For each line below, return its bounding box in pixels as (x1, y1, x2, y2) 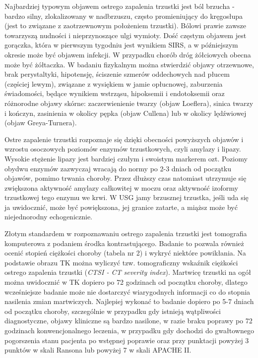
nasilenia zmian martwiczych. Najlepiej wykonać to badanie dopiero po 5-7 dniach (4, 296, 254, 307)
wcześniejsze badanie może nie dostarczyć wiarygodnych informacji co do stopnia (4, 286, 251, 297)
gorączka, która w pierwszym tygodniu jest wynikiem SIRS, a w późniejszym (4, 40, 238, 50)
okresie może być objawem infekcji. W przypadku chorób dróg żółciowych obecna (4, 49, 251, 59)
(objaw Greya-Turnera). (4, 117, 77, 128)
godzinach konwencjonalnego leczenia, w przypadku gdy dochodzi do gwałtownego (4, 325, 254, 335)
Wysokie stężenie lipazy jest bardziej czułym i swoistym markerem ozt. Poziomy (4, 153, 248, 163)
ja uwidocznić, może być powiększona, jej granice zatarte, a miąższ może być (4, 202, 238, 212)
